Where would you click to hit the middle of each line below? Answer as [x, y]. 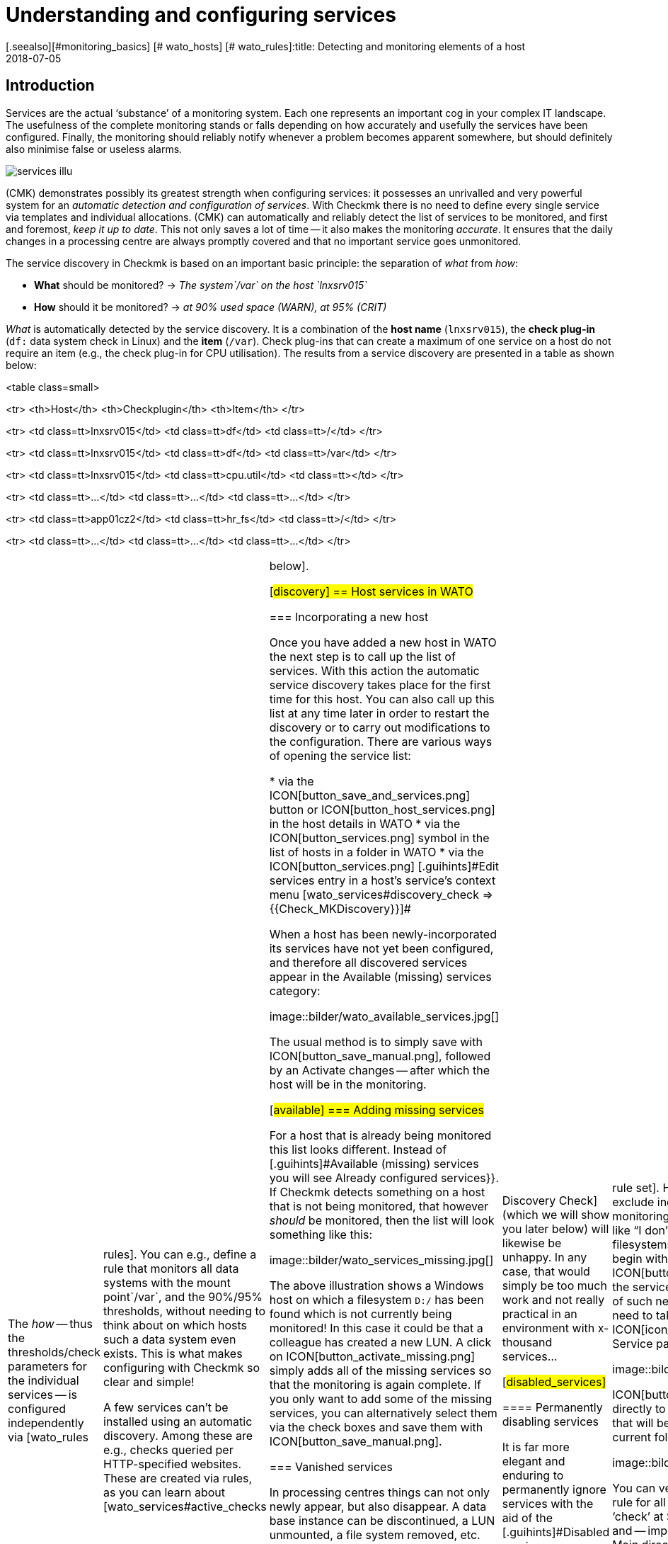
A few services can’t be [166, 1407]
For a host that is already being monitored [380, 1135]
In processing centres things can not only [380, 1492]
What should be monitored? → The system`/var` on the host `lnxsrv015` [201, 285]
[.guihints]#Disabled [556, 1532]
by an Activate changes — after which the [379, 1070]
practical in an [540, 1313]
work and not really [553, 1299]
